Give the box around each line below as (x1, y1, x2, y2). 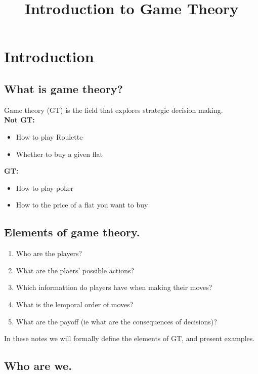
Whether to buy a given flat (16, 148, 103, 159)
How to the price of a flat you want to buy (16, 199, 148, 210)
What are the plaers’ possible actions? (16, 265, 135, 275)
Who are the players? (16, 248, 82, 259)
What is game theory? (4, 80, 123, 96)
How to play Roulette (16, 131, 83, 142)
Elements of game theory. (4, 224, 140, 240)
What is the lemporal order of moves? (16, 299, 134, 309)
